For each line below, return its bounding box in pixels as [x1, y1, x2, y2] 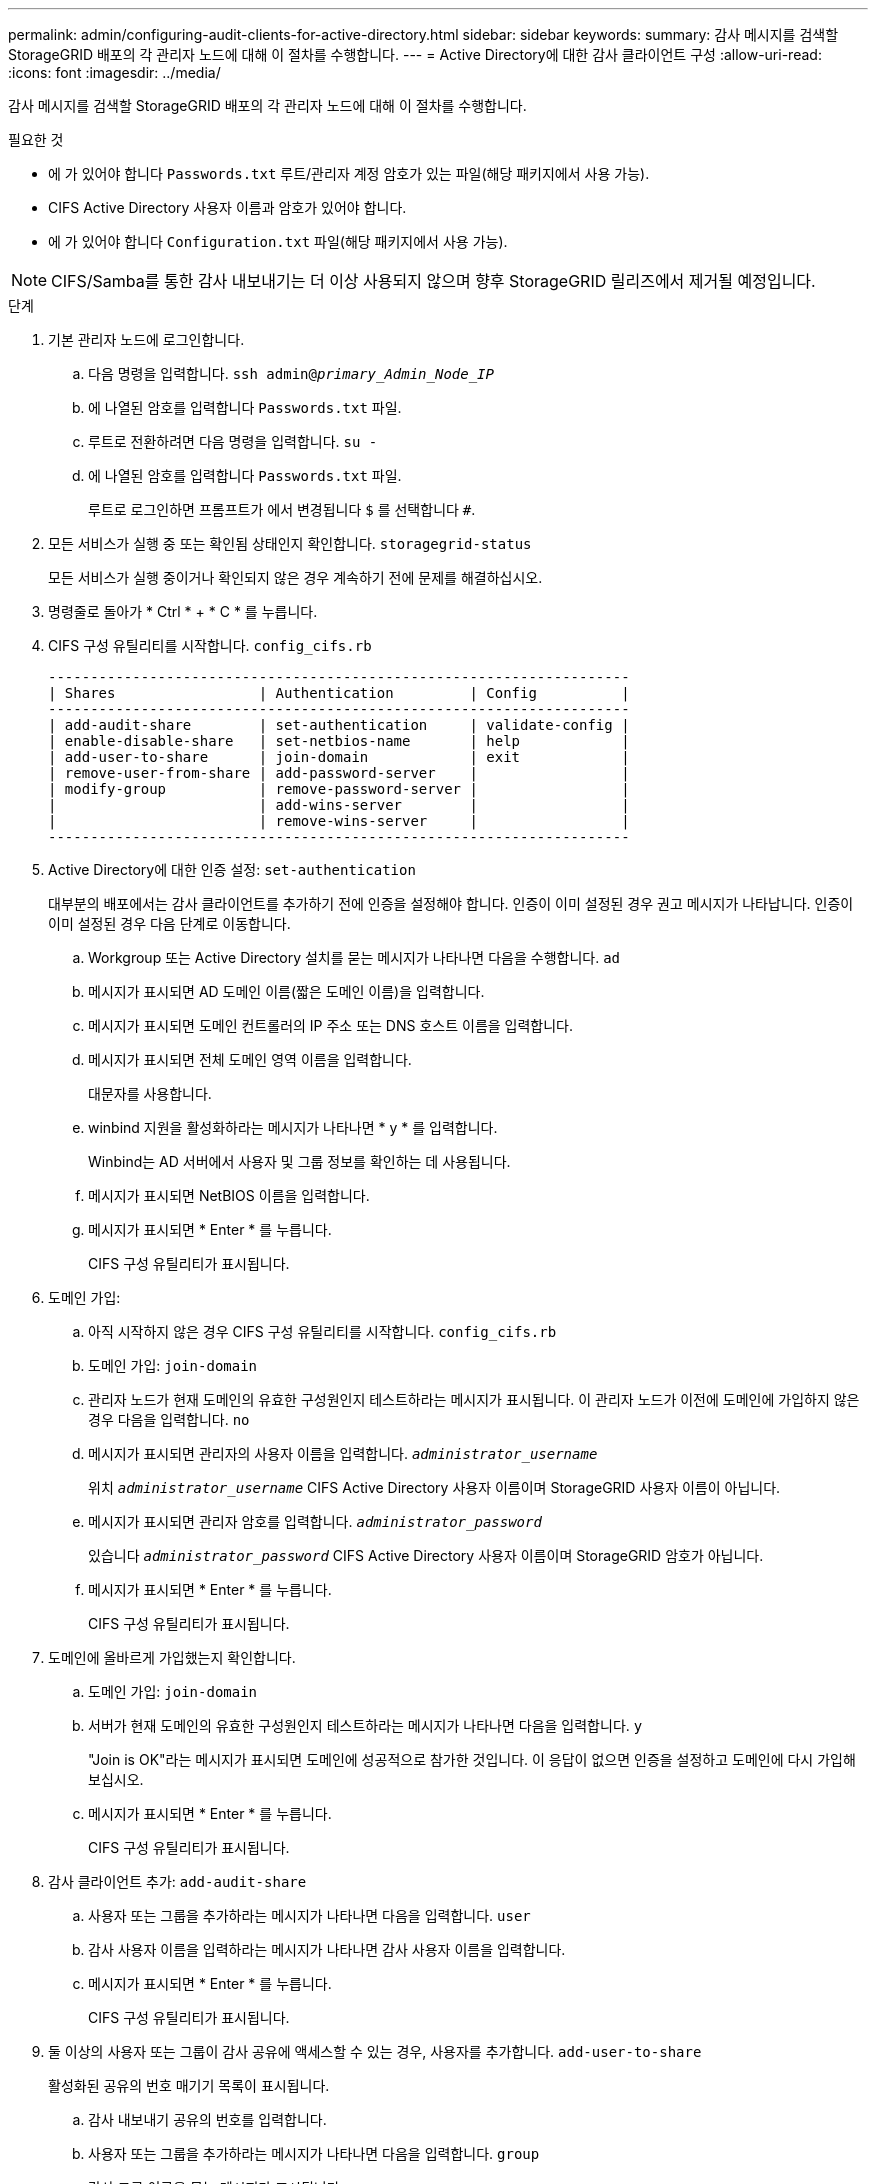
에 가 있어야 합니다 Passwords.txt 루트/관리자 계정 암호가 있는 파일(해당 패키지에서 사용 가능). [48, 165, 650, 182]
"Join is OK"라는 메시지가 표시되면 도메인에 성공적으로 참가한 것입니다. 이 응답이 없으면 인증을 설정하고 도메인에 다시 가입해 [88, 1751, 856, 1768]
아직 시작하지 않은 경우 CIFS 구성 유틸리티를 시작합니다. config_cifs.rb [88, 1323, 557, 1340]
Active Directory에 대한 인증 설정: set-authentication [48, 861, 416, 878]
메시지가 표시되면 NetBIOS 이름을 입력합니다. [88, 1187, 370, 1204]
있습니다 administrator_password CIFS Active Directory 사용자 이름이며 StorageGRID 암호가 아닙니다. [88, 1547, 764, 1564]
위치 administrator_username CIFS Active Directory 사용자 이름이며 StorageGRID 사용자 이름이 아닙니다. [88, 1479, 781, 1496]
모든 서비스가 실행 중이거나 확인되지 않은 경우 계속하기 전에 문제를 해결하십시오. [48, 569, 543, 586]
